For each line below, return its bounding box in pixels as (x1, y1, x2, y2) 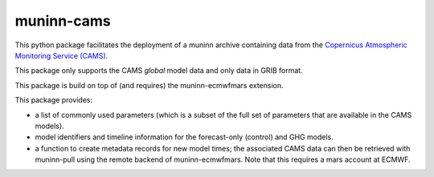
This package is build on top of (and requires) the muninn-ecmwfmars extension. (14, 80, 285, 90)
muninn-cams (14, 12, 112, 30)
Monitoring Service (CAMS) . (14, 50, 108, 60)
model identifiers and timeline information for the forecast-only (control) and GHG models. (35, 132, 334, 142)
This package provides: (14, 95, 92, 105)
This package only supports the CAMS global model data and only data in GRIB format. (14, 66, 303, 75)
